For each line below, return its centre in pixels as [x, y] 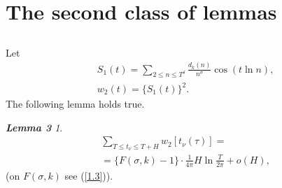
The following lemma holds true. [75, 104]
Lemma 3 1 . [34, 127]
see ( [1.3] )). [89, 175]
